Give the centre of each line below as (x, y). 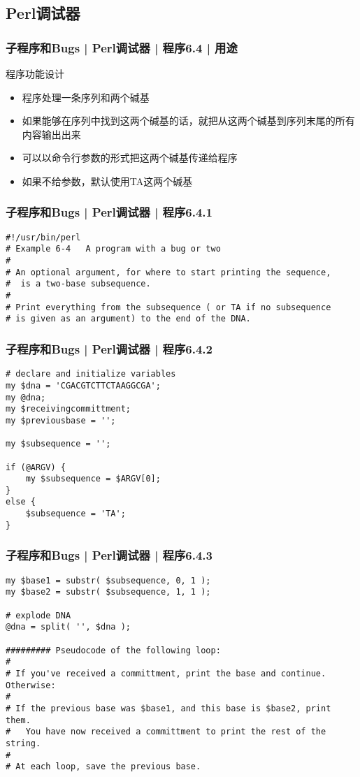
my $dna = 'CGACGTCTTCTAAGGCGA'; (83, 385)
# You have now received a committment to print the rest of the (166, 732)
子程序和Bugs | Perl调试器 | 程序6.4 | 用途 (122, 47)
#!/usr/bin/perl (43, 237)
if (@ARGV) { (36, 467)
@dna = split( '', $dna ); (68, 627)
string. (23, 743)
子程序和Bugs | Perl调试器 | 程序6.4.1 (109, 212)
